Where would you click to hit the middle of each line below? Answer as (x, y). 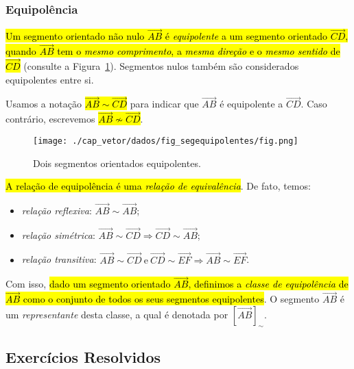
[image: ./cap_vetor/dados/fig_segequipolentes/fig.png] (166, 141)
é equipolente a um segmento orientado (246, 36)
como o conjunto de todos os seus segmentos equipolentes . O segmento (171, 299)
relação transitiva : (59, 259)
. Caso (314, 104)
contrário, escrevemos (50, 119)
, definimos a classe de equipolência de (268, 284)
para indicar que (164, 104)
